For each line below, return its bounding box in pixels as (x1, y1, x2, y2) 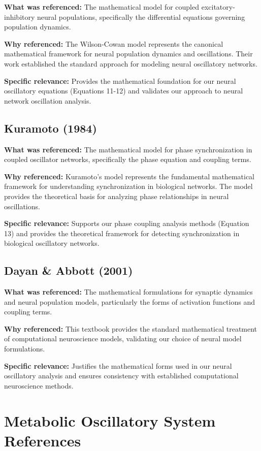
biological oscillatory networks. (4, 238, 100, 248)
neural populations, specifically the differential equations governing (37, 11, 245, 22)
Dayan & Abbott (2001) (4, 263, 133, 278)
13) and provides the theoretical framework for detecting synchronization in (4, 228, 240, 238)
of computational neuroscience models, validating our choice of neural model (4, 333, 242, 344)
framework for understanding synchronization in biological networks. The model (4, 181, 253, 191)
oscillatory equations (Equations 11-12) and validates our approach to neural (4, 85, 243, 96)
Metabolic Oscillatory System (4, 410, 216, 431)
